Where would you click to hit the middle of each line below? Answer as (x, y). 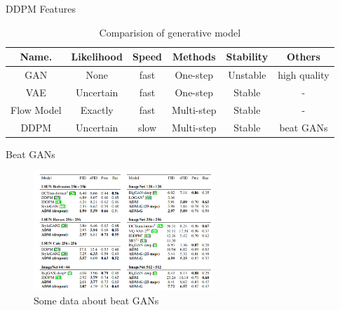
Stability (247, 57)
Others (304, 57)
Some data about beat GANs (96, 300)
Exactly (97, 109)
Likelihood (97, 57)
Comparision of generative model (170, 32)
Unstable (247, 75)
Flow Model (36, 109)
